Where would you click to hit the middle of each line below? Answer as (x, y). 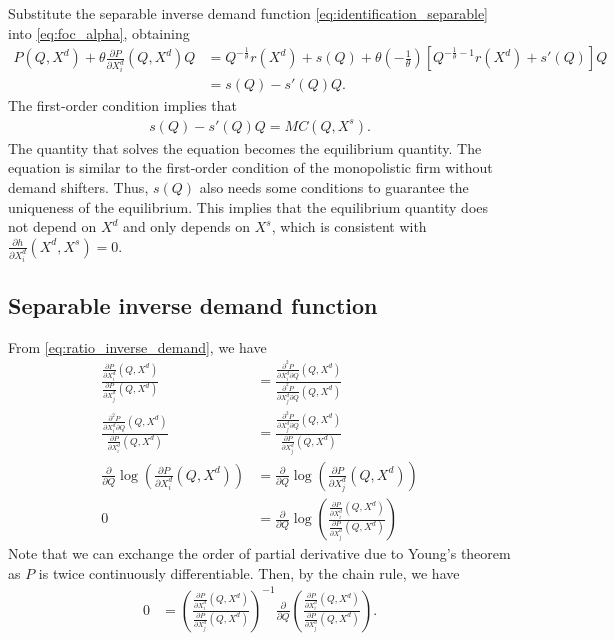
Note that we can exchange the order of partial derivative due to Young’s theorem (259, 553)
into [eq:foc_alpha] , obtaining (99, 32)
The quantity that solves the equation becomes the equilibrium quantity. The (245, 147)
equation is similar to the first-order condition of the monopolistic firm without (250, 167)
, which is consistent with (349, 226)
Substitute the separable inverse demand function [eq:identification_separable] (248, 13)
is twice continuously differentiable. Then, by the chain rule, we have (249, 572)
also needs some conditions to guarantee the (334, 186)
